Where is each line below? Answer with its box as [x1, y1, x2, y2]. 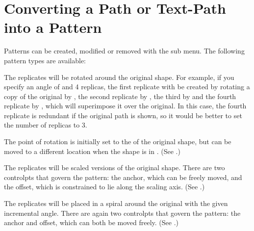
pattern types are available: [4, 55, 86, 65]
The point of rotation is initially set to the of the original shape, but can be [4, 136, 231, 147]
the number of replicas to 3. [4, 120, 87, 130]
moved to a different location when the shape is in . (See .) [4, 146, 180, 156]
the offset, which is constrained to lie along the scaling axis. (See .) [4, 181, 205, 192]
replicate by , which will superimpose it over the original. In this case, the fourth [4, 101, 247, 111]
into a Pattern [4, 17, 102, 37]
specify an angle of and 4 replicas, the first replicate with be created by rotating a [4, 81, 250, 92]
